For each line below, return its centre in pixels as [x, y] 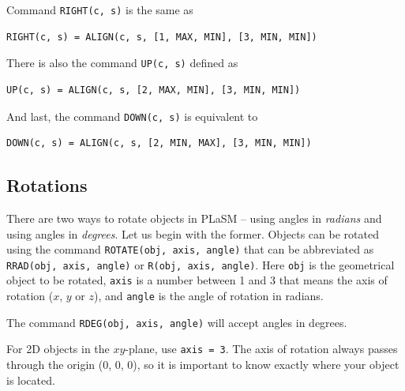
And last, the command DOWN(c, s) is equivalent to [132, 116]
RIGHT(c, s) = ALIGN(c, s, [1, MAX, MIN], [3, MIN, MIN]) [162, 37]
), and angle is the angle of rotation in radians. [208, 296]
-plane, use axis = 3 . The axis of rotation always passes [261, 349]
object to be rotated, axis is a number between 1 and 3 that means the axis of [197, 280]
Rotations [47, 185]
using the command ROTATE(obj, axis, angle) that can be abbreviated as [190, 249]
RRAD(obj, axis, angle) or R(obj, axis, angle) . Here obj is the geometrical [201, 264]
